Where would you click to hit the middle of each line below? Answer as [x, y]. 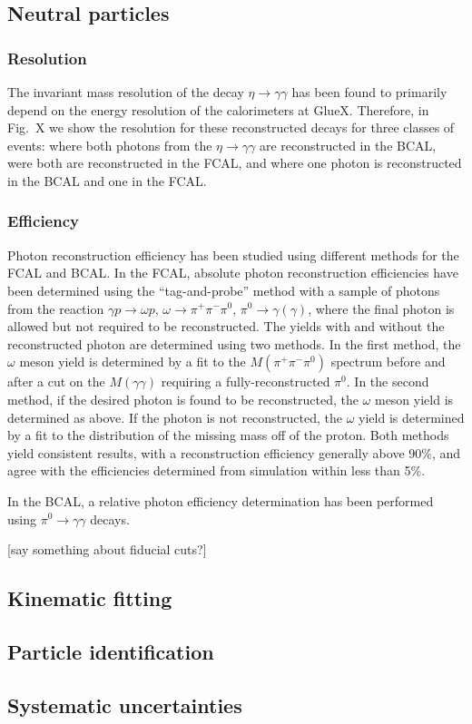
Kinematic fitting [90, 598]
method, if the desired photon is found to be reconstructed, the [183, 399]
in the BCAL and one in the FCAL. [107, 180]
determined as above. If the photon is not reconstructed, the [175, 417]
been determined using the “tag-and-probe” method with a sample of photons [224, 290]
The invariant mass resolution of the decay [126, 92]
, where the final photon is [381, 308]
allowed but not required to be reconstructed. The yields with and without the [226, 326]
